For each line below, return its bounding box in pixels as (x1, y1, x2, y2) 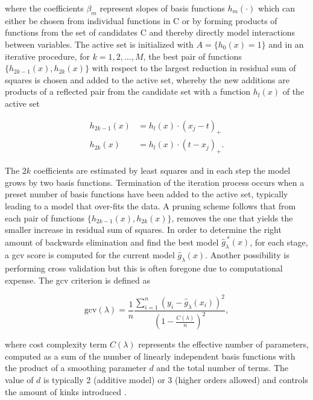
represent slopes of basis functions (100, 2, 225, 14)
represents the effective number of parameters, (138, 338, 309, 351)
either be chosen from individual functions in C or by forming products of (5, 14, 277, 27)
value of (5, 373, 34, 386)
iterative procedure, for (5, 49, 90, 62)
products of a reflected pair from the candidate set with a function (5, 85, 251, 98)
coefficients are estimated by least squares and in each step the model (33, 164, 291, 177)
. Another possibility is (205, 249, 289, 261)
